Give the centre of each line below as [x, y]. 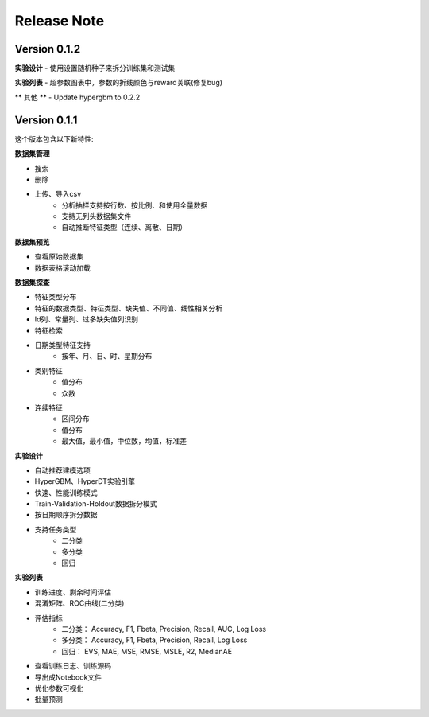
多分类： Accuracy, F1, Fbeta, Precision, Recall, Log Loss [155, 640]
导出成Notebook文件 [68, 677]
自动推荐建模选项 [62, 470]
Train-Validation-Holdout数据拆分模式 [96, 504]
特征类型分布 [56, 297]
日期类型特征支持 [62, 345]
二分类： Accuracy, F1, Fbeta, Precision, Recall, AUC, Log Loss [164, 629]
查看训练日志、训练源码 [73, 666]
